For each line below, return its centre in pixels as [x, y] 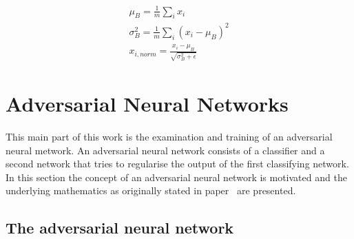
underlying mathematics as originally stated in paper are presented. [151, 190]
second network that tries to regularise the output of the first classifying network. [177, 164]
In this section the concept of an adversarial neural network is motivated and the [176, 177]
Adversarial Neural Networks [147, 104]
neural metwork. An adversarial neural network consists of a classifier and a [165, 150]
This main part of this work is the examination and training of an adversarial [169, 136]
